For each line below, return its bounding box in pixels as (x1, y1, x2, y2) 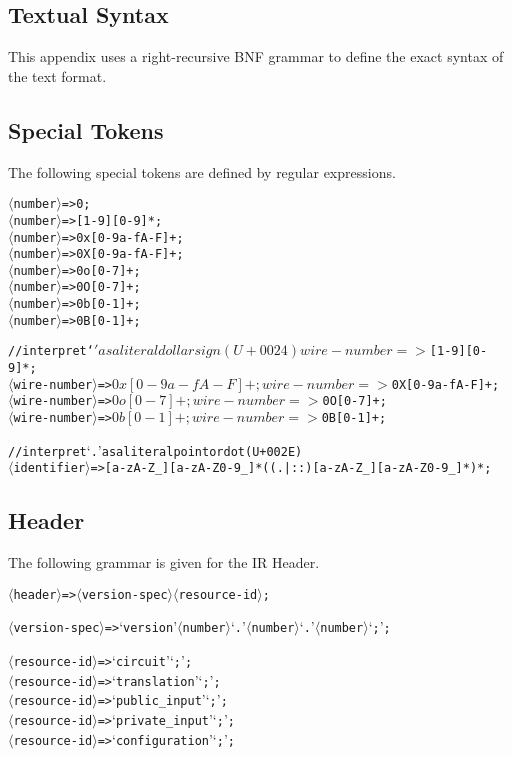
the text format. (8, 65, 107, 86)
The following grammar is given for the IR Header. (8, 552, 320, 573)
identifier (13, 461, 86, 476)
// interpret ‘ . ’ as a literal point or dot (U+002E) (8, 439, 303, 460)
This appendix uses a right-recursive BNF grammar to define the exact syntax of (8, 46, 504, 67)
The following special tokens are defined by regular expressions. (8, 161, 396, 182)
